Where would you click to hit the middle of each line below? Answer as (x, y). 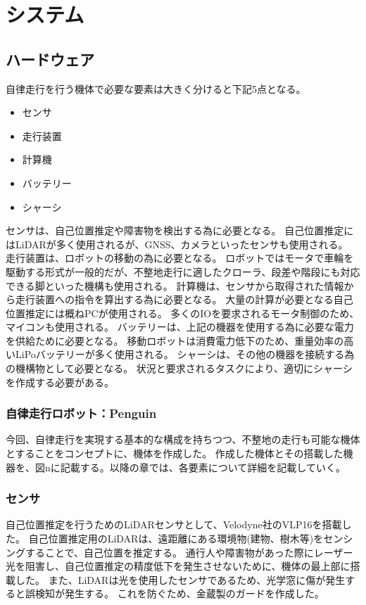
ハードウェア (50, 59)
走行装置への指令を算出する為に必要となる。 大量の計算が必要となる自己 (184, 299)
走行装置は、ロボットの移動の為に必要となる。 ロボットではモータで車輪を (180, 258)
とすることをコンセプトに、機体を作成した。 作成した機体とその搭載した (175, 453)
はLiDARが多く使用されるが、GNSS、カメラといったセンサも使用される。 (177, 244)
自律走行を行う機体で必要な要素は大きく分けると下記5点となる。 (156, 88)
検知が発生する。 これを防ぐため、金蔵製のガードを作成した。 (179, 593)
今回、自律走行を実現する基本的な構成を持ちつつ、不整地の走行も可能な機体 (183, 439)
